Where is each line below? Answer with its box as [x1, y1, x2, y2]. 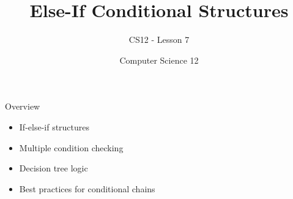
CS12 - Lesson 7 [128, 33, 190, 46]
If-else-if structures [19, 120, 90, 133]
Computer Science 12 [119, 53, 199, 66]
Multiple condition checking [19, 141, 124, 154]
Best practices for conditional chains [19, 182, 155, 195]
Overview [5, 100, 40, 113]
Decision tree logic [19, 162, 88, 175]
